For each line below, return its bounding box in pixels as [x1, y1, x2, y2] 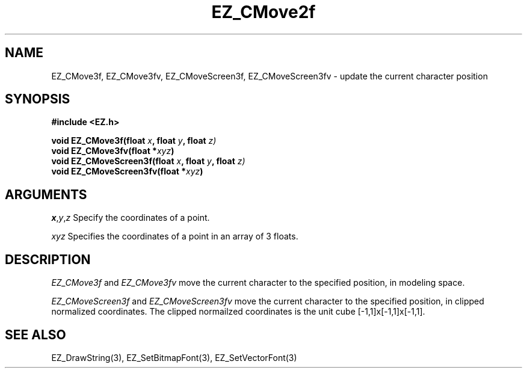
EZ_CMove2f [211, 2, 316, 22]
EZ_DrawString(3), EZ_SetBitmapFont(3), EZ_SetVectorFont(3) [51, 352, 297, 363]
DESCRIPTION [5, 251, 91, 267]
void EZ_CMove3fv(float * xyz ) [51, 146, 174, 156]
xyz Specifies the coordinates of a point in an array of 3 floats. [51, 231, 298, 242]
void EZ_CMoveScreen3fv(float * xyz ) [51, 166, 203, 177]
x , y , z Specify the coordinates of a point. [51, 212, 210, 223]
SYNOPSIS [5, 91, 70, 107]
